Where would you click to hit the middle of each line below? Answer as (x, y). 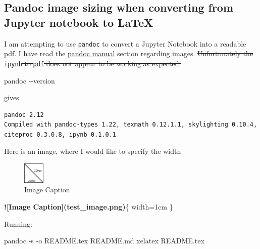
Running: (18, 223)
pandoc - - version (30, 80)
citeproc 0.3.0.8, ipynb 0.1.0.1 (60, 134)
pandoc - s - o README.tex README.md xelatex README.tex (104, 241)
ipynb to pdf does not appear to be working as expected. (93, 63)
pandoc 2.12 (24, 115)
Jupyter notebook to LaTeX (79, 22)
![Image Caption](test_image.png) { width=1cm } (89, 207)
